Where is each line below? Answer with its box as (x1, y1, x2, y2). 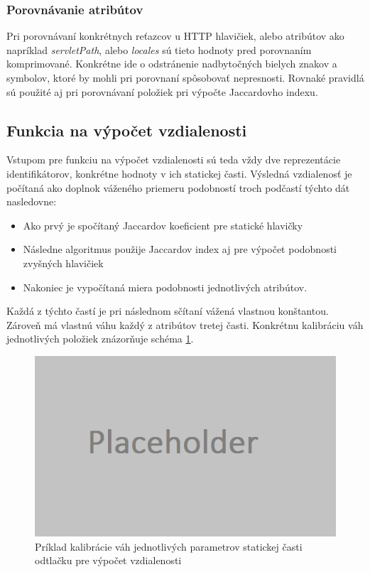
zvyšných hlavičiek (23, 255, 104, 270)
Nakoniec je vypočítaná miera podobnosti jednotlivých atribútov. (23, 279, 308, 294)
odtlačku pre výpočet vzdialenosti (35, 553, 182, 568)
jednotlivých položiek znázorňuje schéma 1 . (6, 331, 194, 346)
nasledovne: (6, 194, 57, 209)
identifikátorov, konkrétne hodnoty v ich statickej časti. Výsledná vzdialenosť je (6, 166, 352, 180)
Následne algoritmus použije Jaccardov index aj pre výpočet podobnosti (23, 242, 337, 257)
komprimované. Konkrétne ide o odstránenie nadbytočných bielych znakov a (6, 56, 337, 71)
